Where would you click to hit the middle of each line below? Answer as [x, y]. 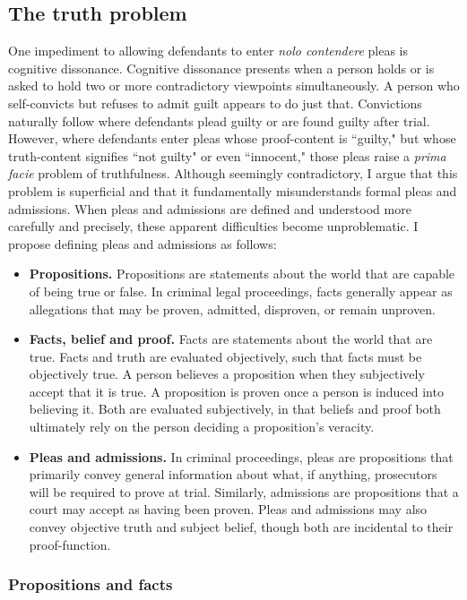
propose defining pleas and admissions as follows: [143, 243]
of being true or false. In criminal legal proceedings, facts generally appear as [241, 291]
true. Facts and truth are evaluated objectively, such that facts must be [225, 356]
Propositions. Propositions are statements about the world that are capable [242, 274]
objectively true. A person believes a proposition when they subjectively [227, 374]
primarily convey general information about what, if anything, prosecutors [233, 474]
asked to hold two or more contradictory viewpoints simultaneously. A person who [234, 86]
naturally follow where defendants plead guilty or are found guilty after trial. [219, 120]
